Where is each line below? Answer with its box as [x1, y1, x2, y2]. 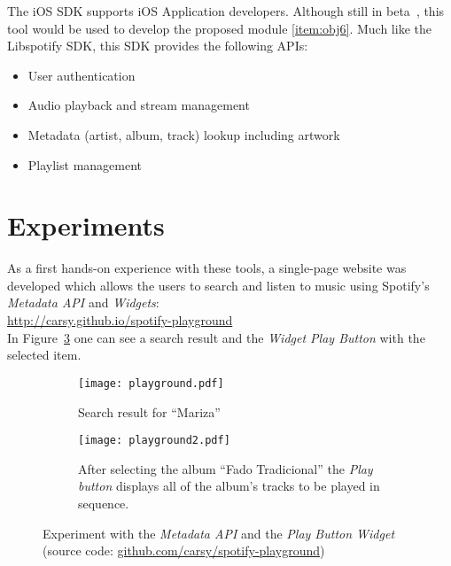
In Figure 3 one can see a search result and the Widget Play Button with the [7, 328, 425, 346]
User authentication [27, 66, 136, 84]
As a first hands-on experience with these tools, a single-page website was [7, 259, 407, 277]
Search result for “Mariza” [78, 402, 221, 421]
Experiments [7, 207, 165, 244]
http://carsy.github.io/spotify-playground [7, 311, 233, 330]
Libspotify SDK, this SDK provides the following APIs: [7, 36, 308, 55]
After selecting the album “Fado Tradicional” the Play [78, 459, 373, 477]
